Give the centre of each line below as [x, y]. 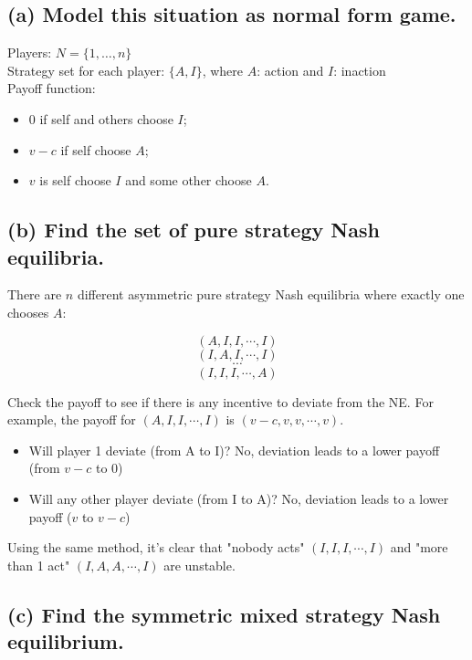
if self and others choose [106, 118]
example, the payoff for [72, 419]
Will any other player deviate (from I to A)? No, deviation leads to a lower [239, 498]
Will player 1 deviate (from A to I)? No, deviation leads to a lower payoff [234, 450]
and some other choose [189, 180]
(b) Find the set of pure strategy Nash [194, 230]
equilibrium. [66, 641]
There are [35, 294]
